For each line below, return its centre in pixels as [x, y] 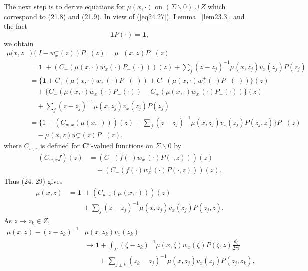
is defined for [60, 145]
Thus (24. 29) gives [33, 180]
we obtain [19, 43]
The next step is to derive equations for [64, 6]
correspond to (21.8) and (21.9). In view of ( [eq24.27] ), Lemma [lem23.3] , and [124, 16]
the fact [16, 26]
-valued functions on [122, 145]
